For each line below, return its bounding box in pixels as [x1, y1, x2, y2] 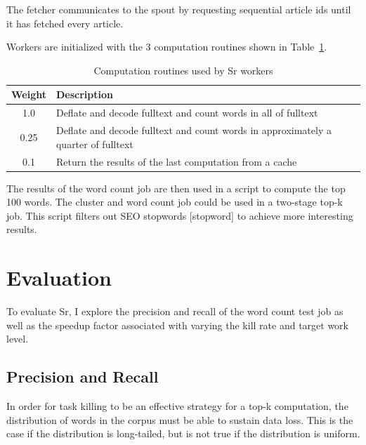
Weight [11, 87, 46, 102]
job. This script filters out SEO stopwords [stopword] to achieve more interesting [6, 208, 353, 222]
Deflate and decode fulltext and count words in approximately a [55, 123, 332, 138]
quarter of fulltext [55, 136, 133, 151]
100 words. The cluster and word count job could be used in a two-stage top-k [6, 194, 343, 209]
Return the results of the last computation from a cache [55, 154, 297, 168]
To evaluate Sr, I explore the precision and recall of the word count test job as [6, 304, 344, 319]
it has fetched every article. [6, 15, 124, 30]
